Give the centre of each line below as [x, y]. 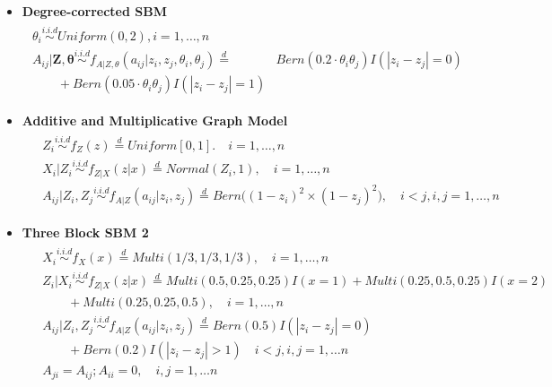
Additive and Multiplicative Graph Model [155, 120]
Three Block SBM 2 [85, 232]
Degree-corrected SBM [94, 11]
